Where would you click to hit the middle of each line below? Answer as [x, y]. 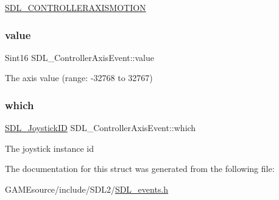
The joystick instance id [49, 148]
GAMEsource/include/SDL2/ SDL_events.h [87, 189]
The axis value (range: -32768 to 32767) [79, 78]
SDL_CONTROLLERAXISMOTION [76, 7]
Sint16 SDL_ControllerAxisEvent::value [79, 57]
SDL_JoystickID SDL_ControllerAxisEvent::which [101, 128]
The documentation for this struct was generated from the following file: [140, 169]
